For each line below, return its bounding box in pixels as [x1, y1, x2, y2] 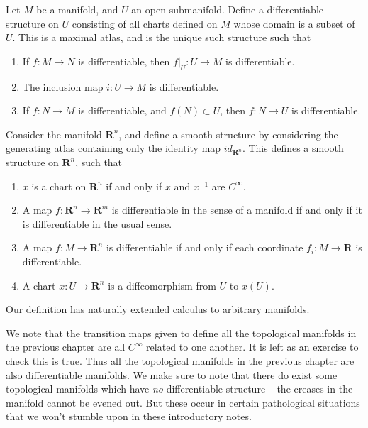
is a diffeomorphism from [108, 278, 216, 292]
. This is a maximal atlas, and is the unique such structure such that [12, 30, 311, 45]
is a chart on [31, 178, 87, 193]
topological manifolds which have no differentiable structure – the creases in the [6, 381, 353, 396]
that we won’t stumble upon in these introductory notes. [6, 409, 252, 424]
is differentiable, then [78, 53, 170, 68]
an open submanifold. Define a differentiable [131, 2, 323, 16]
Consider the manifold [6, 126, 102, 141]
